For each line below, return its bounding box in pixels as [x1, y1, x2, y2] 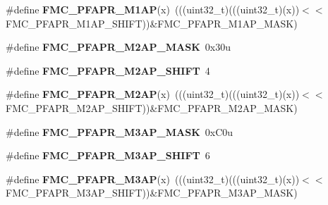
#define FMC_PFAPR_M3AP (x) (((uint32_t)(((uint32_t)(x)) [6, 171, 300, 186]
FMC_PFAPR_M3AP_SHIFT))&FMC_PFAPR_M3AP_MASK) [6, 185, 298, 200]
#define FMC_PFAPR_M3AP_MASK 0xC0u [6, 124, 233, 139]
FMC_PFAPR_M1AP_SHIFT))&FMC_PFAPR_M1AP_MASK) [6, 15, 298, 30]
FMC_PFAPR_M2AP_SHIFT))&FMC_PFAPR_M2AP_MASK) [6, 100, 298, 115]
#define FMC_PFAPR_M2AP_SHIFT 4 [6, 63, 210, 77]
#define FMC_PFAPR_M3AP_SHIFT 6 [6, 148, 210, 163]
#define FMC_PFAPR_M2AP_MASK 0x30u [6, 39, 231, 54]
